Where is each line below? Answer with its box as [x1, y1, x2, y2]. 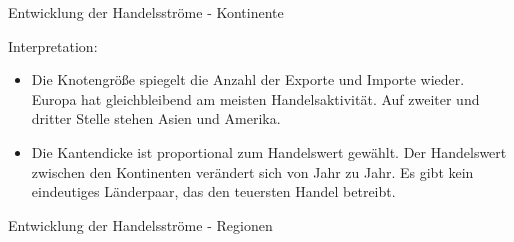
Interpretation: [8, 35, 98, 56]
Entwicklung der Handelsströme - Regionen [8, 214, 273, 235]
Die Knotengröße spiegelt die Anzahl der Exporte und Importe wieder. [31, 69, 465, 90]
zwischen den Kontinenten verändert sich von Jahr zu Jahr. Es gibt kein [31, 161, 474, 182]
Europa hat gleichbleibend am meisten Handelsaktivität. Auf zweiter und [31, 88, 480, 109]
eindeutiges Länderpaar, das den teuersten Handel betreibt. [31, 181, 396, 202]
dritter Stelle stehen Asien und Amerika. [31, 108, 281, 129]
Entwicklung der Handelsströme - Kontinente [8, 2, 284, 22]
